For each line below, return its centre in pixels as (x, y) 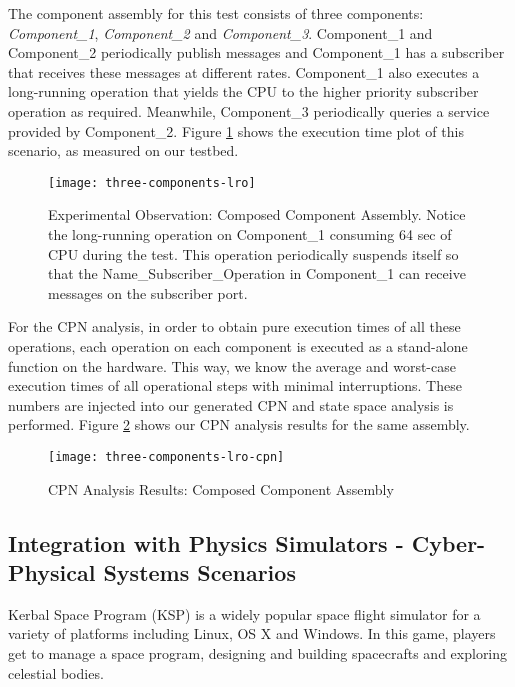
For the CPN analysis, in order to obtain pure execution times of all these (234, 326)
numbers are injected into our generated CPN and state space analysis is (231, 404)
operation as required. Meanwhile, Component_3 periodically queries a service (249, 110)
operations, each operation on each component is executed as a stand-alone (238, 345)
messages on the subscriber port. (148, 292)
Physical (52, 571)
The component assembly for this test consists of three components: (216, 13)
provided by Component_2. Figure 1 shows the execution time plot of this (236, 130)
